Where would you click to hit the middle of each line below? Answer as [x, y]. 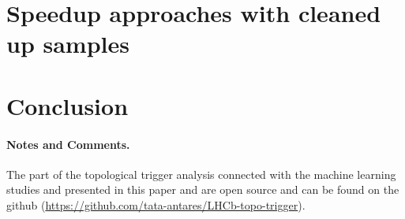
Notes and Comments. [68, 144]
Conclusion [67, 105]
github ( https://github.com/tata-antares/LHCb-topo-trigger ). [156, 204]
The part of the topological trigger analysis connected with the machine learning [201, 174]
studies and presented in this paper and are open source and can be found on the [203, 189]
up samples [68, 44]
